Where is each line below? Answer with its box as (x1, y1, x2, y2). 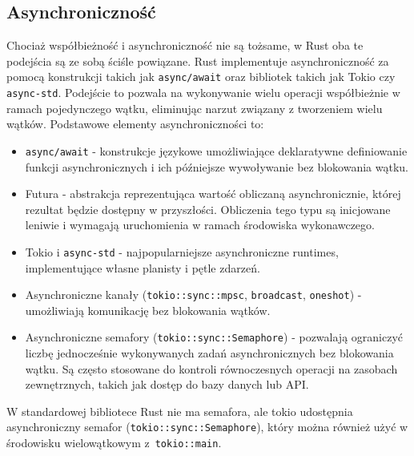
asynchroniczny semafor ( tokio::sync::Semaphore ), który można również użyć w (6, 418, 408, 435)
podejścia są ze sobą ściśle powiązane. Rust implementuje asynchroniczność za (6, 52, 389, 69)
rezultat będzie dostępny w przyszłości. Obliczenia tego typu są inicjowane (25, 200, 391, 217)
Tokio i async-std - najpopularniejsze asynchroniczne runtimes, (25, 243, 339, 260)
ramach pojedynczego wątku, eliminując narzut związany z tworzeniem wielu (6, 99, 383, 116)
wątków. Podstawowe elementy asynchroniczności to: (6, 115, 264, 132)
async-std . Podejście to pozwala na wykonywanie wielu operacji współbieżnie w (6, 84, 400, 101)
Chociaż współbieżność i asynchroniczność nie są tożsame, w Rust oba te (6, 37, 364, 54)
